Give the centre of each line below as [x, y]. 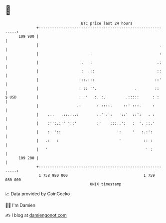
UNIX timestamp [106, 184]
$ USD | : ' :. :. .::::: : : [82, 97]
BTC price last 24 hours [107, 23]
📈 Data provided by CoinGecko [38, 194]
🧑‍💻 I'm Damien [20, 205]
